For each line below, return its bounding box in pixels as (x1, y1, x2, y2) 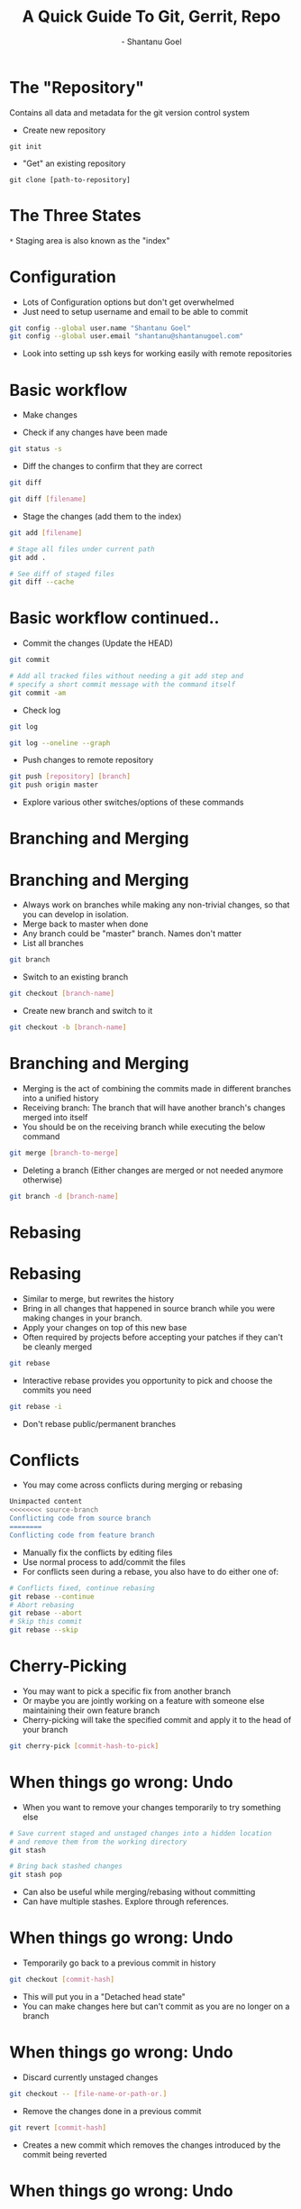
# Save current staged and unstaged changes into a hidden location (9, 1828, 272, 1837)
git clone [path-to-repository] (9, 175, 131, 184)
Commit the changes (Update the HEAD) (22, 638, 174, 649)
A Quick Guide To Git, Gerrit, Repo (22, 6, 281, 27)
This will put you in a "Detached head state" (22, 1992, 187, 2002)
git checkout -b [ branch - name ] (9, 1023, 127, 1032)
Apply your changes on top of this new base (22, 1321, 187, 1332)
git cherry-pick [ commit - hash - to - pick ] (9, 1742, 160, 1751)
